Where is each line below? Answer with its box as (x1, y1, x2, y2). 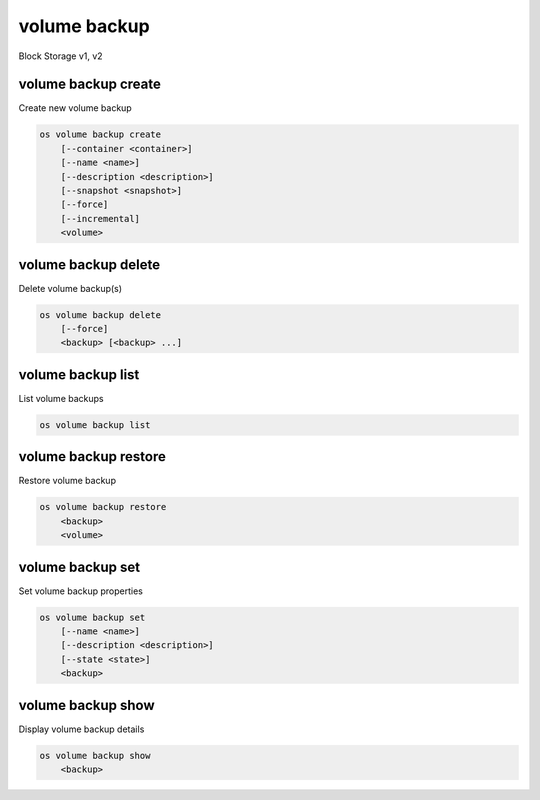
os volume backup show (39, 750, 151, 761)
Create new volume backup (18, 102, 132, 114)
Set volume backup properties (18, 585, 144, 597)
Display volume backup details (18, 723, 145, 735)
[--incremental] (60, 213, 140, 224)
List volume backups (18, 392, 104, 404)
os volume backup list (39, 419, 151, 430)
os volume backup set (39, 611, 146, 623)
